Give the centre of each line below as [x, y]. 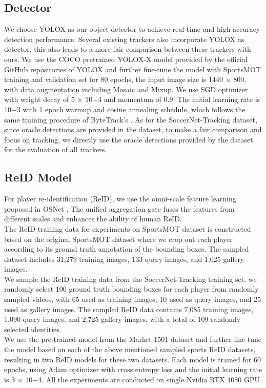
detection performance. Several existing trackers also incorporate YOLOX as [124, 39]
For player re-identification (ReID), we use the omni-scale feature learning [120, 199]
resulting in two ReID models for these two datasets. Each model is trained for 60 [132, 359]
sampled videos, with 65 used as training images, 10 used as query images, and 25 [133, 299]
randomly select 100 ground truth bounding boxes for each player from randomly [131, 289]
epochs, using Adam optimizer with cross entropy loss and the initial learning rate [133, 369]
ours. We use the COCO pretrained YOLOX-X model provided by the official [126, 59]
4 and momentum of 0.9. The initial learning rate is [179, 99]
